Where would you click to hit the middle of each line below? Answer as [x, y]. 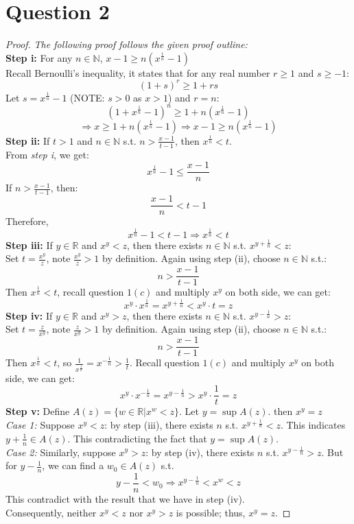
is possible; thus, [211, 512]
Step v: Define [38, 411]
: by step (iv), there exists [200, 452]
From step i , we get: [47, 154]
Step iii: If [29, 245]
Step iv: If [29, 315]
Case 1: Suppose [40, 425]
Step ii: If [28, 140]
